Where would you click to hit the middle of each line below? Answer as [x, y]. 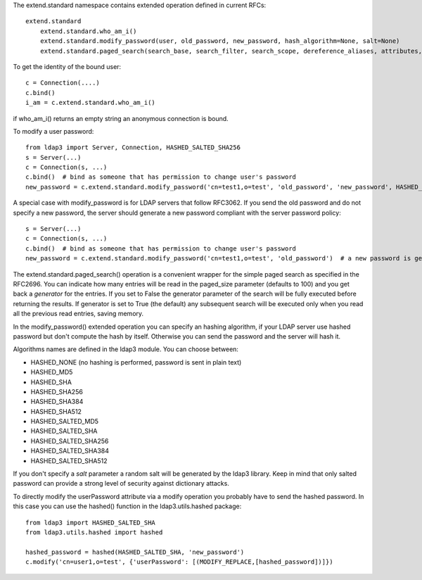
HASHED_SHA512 [56, 411]
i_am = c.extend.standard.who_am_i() [91, 103]
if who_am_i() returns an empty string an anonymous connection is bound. [121, 118]
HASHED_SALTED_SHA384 [70, 451]
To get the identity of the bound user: [67, 66]
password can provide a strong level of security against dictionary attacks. [121, 484]
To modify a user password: [53, 131]
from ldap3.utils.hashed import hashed [94, 532]
